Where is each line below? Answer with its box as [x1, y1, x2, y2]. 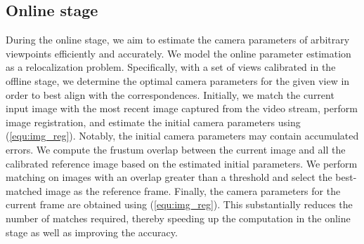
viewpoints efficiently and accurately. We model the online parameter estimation [6, 46, 351, 60]
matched [6, 183, 42, 198]
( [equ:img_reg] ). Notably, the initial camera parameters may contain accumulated [6, 128, 359, 143]
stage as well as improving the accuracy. [6, 224, 178, 239]
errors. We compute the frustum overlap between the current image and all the [6, 142, 346, 156]
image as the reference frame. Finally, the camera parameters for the [45, 183, 341, 198]
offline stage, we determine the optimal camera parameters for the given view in [6, 73, 350, 88]
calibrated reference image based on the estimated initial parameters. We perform [6, 156, 358, 170]
